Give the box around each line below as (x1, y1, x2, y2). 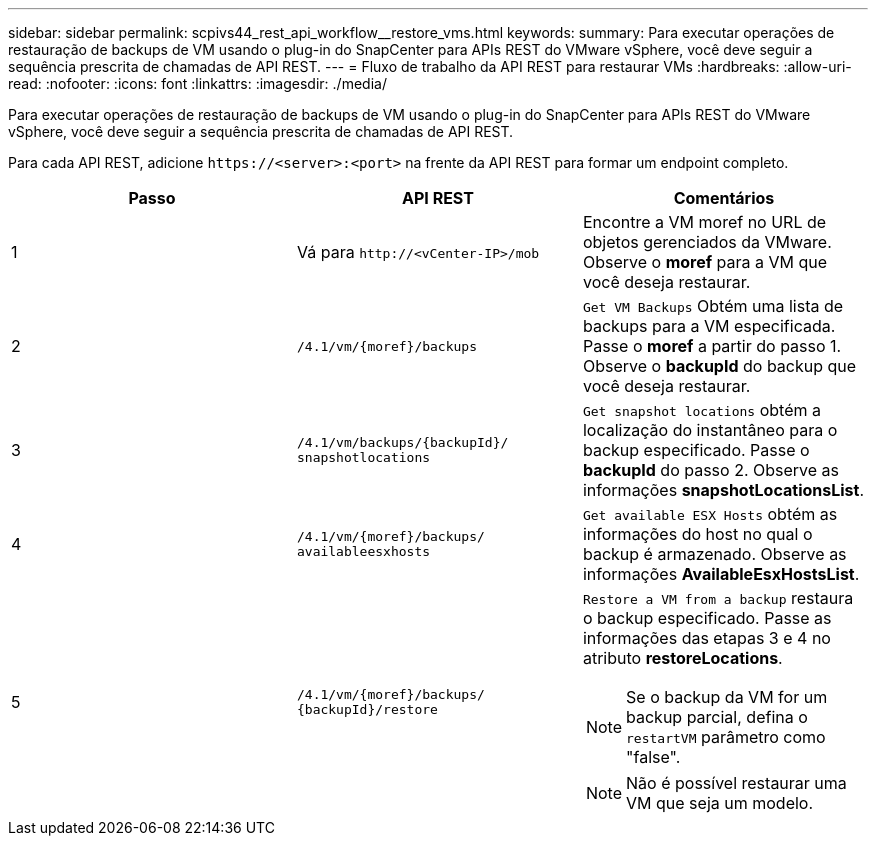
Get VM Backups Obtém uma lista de (582, 296, 844, 316)
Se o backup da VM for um (626, 687, 828, 707)
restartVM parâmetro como (626, 727, 826, 747)
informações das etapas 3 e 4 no (582, 628, 831, 648)
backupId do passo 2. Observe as (582, 460, 840, 480)
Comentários (673, 188, 775, 208)
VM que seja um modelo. (626, 793, 814, 813)
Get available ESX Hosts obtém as (582, 504, 838, 524)
